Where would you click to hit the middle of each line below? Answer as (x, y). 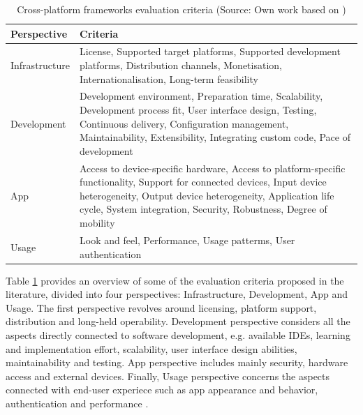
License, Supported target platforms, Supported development (210, 51)
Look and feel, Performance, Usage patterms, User (187, 240)
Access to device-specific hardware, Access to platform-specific (213, 168)
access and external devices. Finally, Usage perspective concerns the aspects (168, 376)
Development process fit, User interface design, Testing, (198, 110)
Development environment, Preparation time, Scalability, (201, 96)
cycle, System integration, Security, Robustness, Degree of (203, 209)
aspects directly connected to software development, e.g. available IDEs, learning (178, 334)
